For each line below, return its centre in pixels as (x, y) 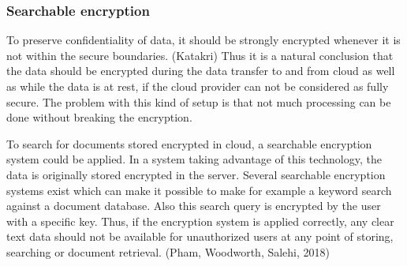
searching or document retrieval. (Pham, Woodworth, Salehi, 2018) (168, 251)
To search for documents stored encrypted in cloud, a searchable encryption (189, 143)
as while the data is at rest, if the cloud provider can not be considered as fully (198, 86)
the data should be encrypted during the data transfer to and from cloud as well (201, 71)
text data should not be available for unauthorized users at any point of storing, (200, 236)
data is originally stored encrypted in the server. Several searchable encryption (196, 174)
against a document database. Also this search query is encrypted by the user (194, 206)
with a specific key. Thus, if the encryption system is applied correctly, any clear (200, 221)
